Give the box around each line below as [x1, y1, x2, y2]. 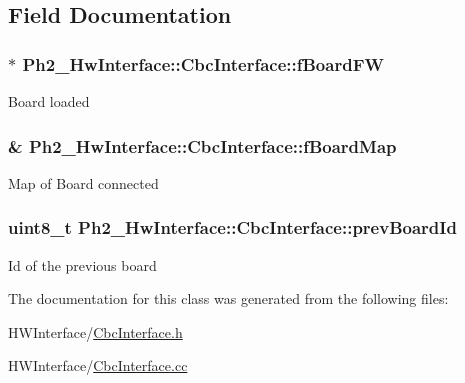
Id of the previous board [8, 254, 157, 275]
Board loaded [8, 91, 90, 111]
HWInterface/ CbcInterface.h [8, 321, 183, 342]
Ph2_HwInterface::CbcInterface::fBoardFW [22, 51, 384, 76]
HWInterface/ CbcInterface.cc [8, 355, 188, 376]
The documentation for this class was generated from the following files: [8, 288, 449, 309]
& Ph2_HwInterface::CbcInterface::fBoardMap [8, 133, 397, 158]
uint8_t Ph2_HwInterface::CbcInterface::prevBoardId [8, 215, 457, 240]
